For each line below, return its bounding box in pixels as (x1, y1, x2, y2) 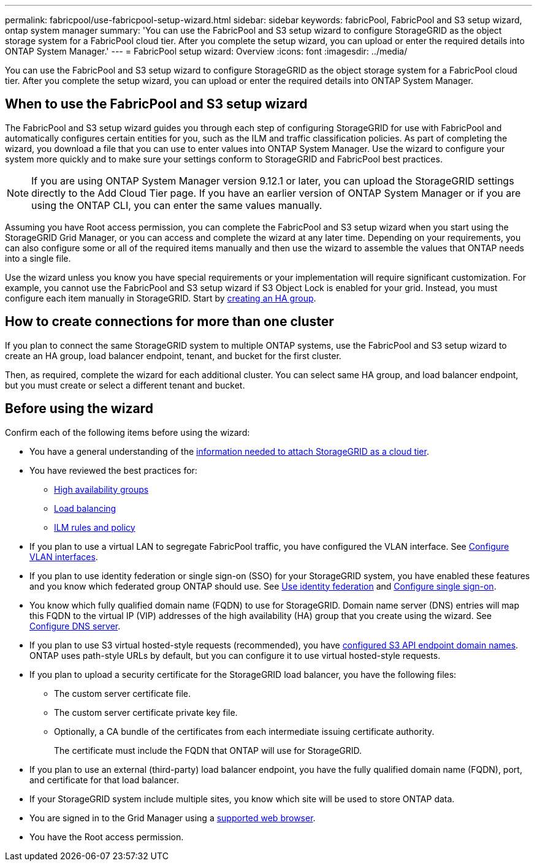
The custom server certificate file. (54, 688, 191, 699)
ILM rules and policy (54, 522, 135, 533)
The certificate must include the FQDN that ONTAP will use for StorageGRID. (54, 745, 362, 756)
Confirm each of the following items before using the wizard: (5, 427, 250, 438)
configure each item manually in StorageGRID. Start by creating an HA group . (5, 292, 316, 303)
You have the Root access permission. (29, 831, 184, 842)
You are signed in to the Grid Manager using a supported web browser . (29, 812, 316, 823)
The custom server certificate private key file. (54, 707, 238, 718)
